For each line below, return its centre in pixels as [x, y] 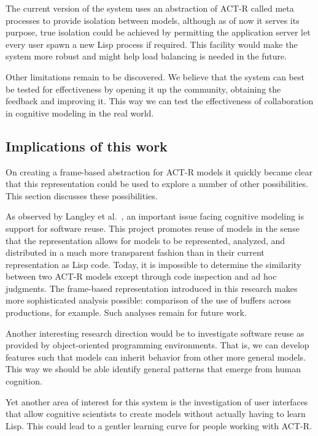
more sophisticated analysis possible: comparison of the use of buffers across [148, 300]
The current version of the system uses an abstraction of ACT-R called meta [150, 8]
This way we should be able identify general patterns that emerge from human [153, 369]
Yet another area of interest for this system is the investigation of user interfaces [157, 401]
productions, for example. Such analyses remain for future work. [126, 312]
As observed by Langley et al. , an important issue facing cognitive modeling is [155, 216]
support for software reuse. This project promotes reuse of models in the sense [153, 228]
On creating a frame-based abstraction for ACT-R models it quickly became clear [159, 171]
